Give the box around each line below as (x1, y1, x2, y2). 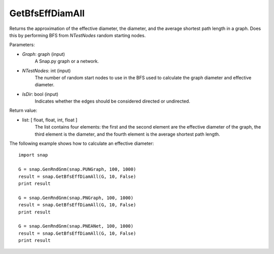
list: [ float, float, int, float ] (22, 117, 78, 123)
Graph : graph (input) (22, 51, 65, 57)
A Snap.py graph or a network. (35, 58, 99, 65)
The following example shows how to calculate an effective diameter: (9, 140, 154, 147)
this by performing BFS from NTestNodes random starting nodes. (9, 32, 146, 38)
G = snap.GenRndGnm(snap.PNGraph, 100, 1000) (18, 195, 134, 201)
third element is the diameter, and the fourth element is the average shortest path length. (35, 131, 220, 137)
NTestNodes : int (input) (22, 68, 71, 74)
